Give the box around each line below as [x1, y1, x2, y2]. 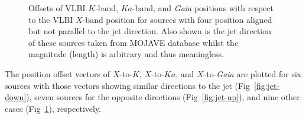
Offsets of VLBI [28, 2, 86, 14]
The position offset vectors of [5, 67, 110, 80]
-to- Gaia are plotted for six [203, 67, 302, 80]
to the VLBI [28, 13, 73, 25]
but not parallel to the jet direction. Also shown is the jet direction [28, 25, 272, 37]
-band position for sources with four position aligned [82, 13, 272, 25]
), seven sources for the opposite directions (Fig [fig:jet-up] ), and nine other [26, 91, 300, 103]
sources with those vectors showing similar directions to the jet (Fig [5, 79, 250, 91]
